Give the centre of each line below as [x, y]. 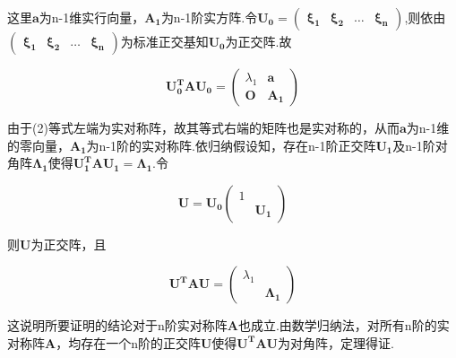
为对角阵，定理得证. [336, 342]
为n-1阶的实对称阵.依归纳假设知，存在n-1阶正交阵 [231, 145]
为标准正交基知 [164, 41]
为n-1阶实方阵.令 [209, 17]
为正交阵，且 [69, 244]
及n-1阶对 [420, 145]
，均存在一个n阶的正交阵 [128, 342]
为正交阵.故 [258, 41]
